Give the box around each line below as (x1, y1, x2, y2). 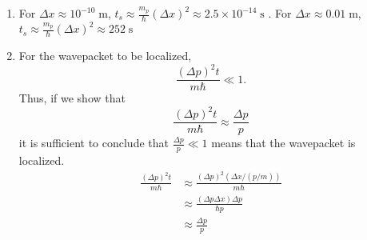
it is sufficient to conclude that (18, 134, 169, 151)
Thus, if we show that (18, 90, 126, 106)
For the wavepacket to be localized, (18, 47, 192, 64)
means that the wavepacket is (211, 134, 356, 151)
